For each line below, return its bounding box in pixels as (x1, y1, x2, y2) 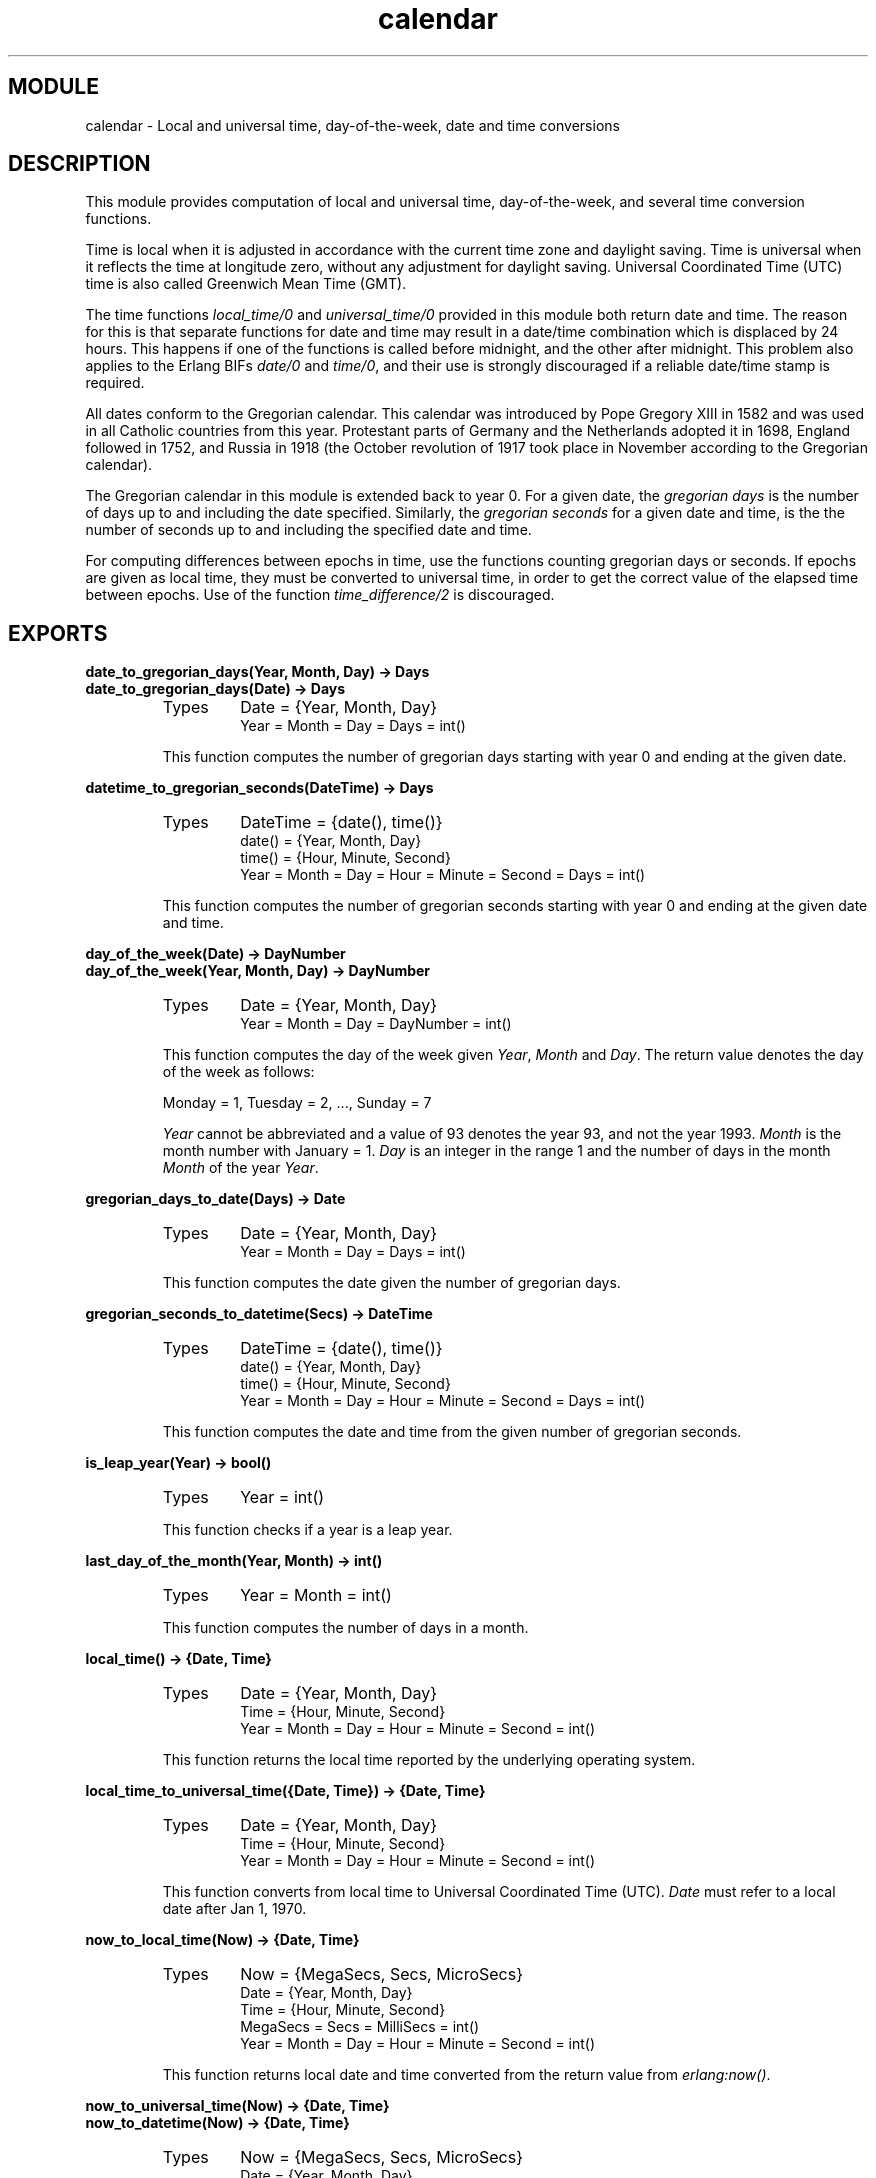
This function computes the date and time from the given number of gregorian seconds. (162, 1423, 742, 1441)
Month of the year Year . (162, 1159, 319, 1177)
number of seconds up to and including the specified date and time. (85, 521, 532, 539)
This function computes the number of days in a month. (162, 1619, 529, 1637)
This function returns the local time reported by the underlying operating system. (162, 1751, 696, 1769)
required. (85, 374, 145, 392)
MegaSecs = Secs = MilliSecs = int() (240, 2018, 480, 2036)
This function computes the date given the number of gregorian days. (162, 1274, 621, 1292)
